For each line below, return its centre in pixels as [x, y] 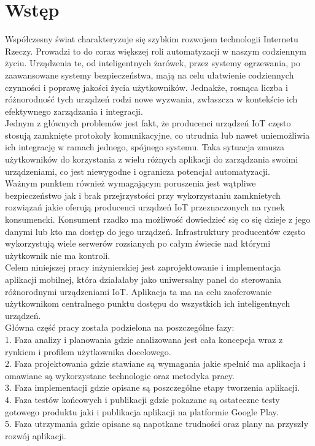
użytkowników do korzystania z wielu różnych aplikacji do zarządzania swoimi [152, 159]
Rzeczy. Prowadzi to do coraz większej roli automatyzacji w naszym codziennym [156, 51]
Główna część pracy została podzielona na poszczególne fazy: [120, 327]
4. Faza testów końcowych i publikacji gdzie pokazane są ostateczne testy [142, 399]
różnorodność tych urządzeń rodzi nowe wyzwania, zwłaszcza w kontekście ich [151, 99]
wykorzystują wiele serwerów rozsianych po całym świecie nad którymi [138, 243]
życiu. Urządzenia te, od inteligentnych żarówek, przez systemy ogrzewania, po [153, 63]
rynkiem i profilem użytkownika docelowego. [88, 351]
